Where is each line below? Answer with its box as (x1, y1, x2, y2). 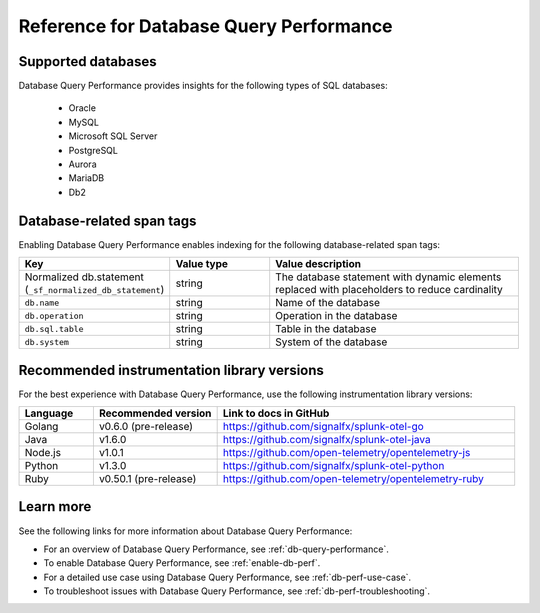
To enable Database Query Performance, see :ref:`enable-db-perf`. (43, 557, 321, 569)
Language (24, 406, 74, 420)
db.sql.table (24, 323, 84, 334)
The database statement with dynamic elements (275, 270, 502, 284)
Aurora (68, 158, 97, 170)
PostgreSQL (68, 144, 119, 156)
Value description (275, 257, 362, 271)
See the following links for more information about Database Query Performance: (18, 525, 353, 537)
